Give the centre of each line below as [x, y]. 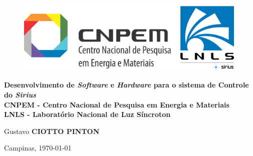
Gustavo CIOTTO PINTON [52, 131]
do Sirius [20, 94]
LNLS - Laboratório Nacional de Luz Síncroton [87, 114]
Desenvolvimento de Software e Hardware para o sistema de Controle [126, 85]
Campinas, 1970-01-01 [38, 148]
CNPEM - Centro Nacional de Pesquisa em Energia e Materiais [117, 104]
